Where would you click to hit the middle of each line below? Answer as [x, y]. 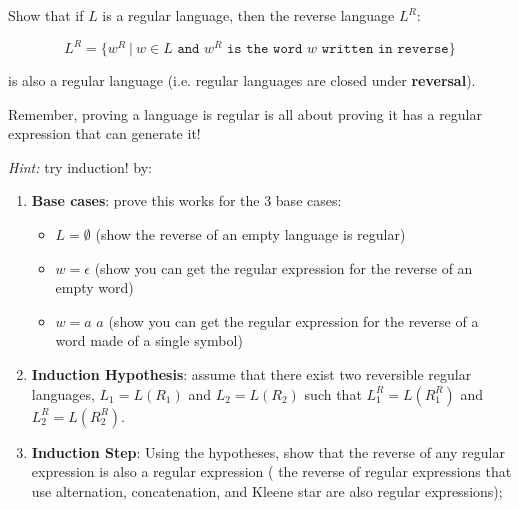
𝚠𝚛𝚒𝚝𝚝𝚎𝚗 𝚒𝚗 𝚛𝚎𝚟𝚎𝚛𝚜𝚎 [385, 49]
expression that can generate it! [104, 133]
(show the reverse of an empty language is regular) [250, 234]
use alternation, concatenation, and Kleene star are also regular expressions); [267, 490]
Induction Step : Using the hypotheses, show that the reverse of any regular [268, 451]
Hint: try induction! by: [80, 166]
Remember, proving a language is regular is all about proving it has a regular [245, 113]
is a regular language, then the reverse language [248, 15]
